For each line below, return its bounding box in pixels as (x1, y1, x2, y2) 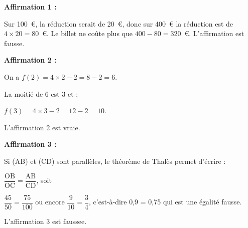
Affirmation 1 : (4, 2, 57, 12)
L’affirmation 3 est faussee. (4, 215, 87, 226)
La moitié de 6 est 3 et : (4, 88, 78, 99)
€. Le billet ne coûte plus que (42, 28, 133, 39)
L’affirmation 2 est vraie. (4, 122, 80, 132)
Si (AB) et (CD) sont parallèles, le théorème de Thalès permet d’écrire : (4, 155, 226, 166)
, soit (36, 175, 52, 185)
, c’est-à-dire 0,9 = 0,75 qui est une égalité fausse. (89, 196, 242, 207)
